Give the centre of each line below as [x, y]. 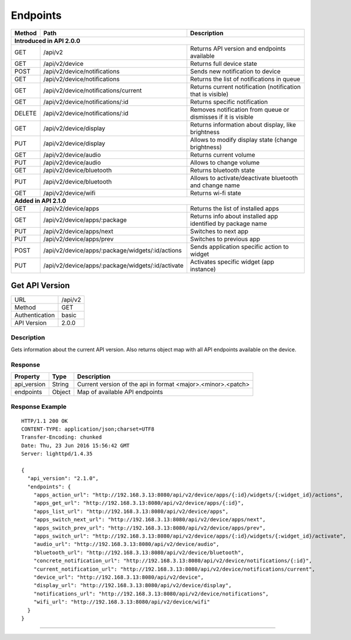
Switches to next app [219, 231]
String [60, 384]
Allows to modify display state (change [244, 139]
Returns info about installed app [234, 216]
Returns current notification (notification [245, 86]
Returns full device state [224, 64]
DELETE [26, 113]
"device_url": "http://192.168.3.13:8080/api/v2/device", [119, 577]
